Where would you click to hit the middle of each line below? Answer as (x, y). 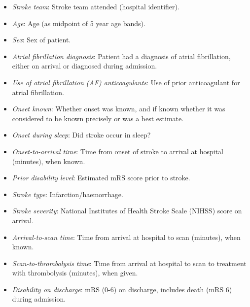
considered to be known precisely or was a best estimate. (98, 118)
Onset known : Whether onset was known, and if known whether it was (119, 109)
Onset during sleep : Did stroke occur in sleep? (81, 135)
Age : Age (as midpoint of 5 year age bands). (79, 23)
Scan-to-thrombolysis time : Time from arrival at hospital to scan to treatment (129, 263)
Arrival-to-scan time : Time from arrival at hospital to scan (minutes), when (126, 237)
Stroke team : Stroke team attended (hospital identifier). (96, 6)
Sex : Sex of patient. (41, 40)
